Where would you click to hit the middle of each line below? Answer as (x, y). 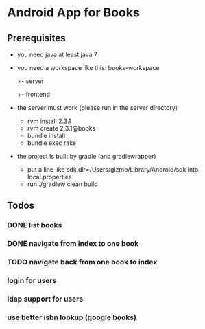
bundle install (46, 136)
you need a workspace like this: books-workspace (88, 68)
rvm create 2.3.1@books (61, 128)
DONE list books (35, 225)
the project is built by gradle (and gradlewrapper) (86, 156)
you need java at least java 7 (57, 54)
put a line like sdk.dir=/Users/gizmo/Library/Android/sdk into (113, 169)
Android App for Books (74, 13)
